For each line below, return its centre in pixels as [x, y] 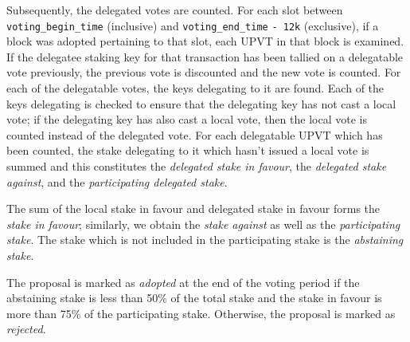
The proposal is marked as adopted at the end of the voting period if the [183, 282]
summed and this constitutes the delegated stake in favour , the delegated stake [197, 166]
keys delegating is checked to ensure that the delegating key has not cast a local [201, 103]
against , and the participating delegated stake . [117, 181]
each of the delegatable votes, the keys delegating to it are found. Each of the [195, 88]
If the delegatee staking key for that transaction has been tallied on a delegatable [205, 56]
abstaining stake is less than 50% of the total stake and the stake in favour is [194, 298]
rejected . [26, 329]
